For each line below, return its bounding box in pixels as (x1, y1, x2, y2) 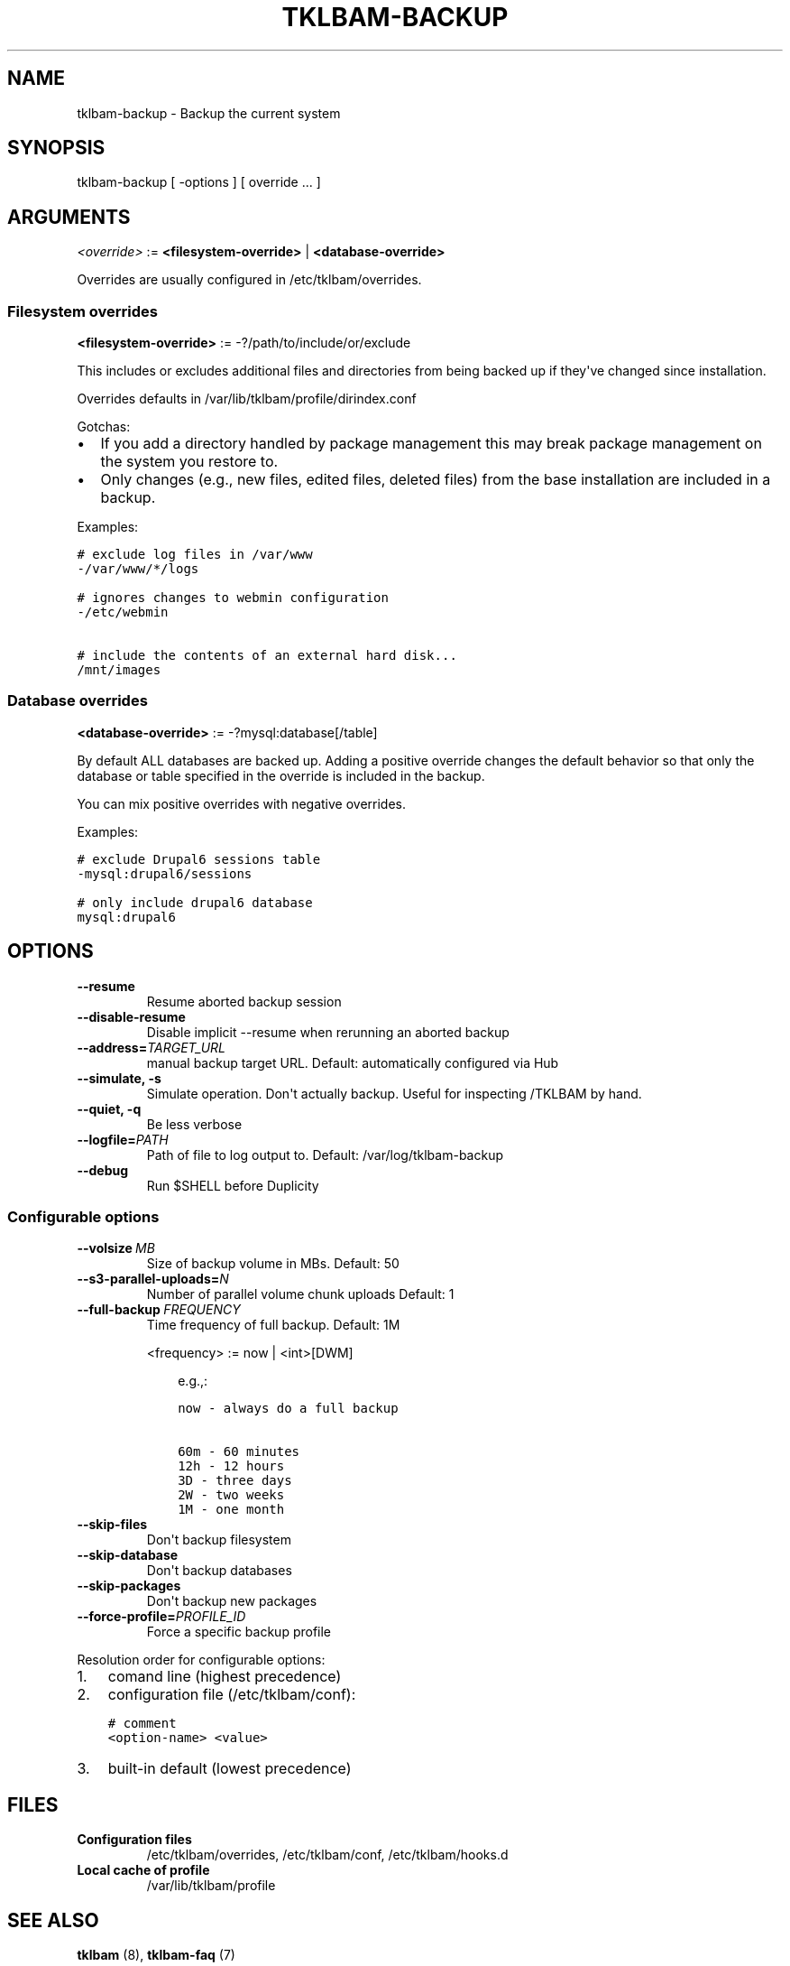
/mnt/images (77, 663, 161, 678)
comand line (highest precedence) (107, 1667, 342, 1686)
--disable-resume (77, 1008, 186, 1025)
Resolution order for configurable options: (77, 1652, 326, 1668)
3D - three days (178, 1473, 292, 1488)
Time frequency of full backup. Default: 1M (146, 1317, 400, 1333)
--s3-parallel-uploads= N (77, 1271, 229, 1287)
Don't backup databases (146, 1563, 292, 1579)
